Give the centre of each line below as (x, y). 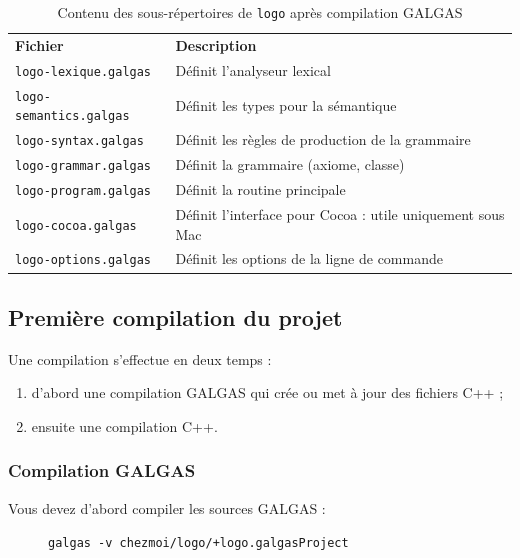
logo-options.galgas (83, 260)
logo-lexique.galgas (83, 71)
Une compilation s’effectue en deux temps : (140, 358)
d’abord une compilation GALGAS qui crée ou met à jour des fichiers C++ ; (267, 392)
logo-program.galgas (83, 191)
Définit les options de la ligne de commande (309, 258)
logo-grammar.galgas (83, 166)
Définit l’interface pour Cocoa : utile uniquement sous (340, 213)
